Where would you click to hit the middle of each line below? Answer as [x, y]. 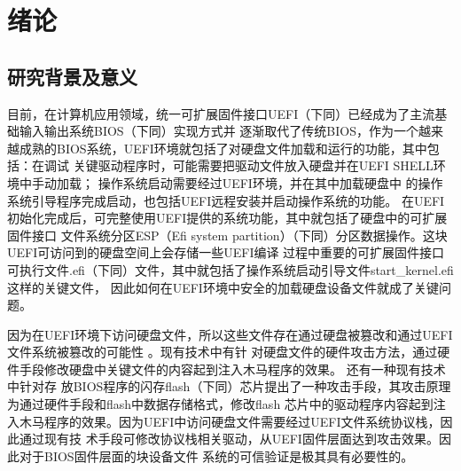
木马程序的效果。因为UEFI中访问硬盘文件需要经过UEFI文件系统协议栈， [230, 421]
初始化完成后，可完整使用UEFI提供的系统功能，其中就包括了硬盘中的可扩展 [227, 218]
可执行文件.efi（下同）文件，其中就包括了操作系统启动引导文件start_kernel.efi [230, 269]
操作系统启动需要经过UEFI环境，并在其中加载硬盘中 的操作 [270, 182]
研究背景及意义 [72, 76]
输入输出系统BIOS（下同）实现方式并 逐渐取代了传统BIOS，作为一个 [219, 131]
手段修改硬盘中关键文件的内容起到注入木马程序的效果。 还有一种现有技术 [232, 369]
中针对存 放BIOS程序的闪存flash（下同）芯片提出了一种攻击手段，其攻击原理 [229, 386]
